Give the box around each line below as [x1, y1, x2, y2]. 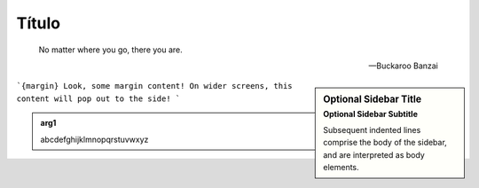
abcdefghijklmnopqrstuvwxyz [40, 134, 149, 145]
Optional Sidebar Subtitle [323, 108, 419, 119]
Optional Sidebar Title [323, 93, 422, 106]
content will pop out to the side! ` [16, 93, 181, 104]
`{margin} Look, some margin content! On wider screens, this [16, 81, 293, 91]
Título [16, 13, 61, 33]
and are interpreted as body [323, 149, 425, 160]
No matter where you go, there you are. [38, 44, 184, 55]
